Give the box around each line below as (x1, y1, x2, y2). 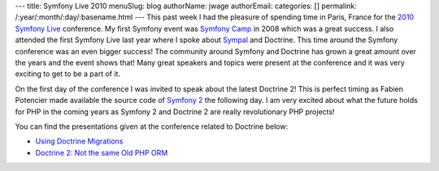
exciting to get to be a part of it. (15, 69, 121, 79)
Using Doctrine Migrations (35, 136, 124, 146)
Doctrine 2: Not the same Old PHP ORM (35, 147, 168, 157)
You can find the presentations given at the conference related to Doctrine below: (15, 122, 289, 131)
